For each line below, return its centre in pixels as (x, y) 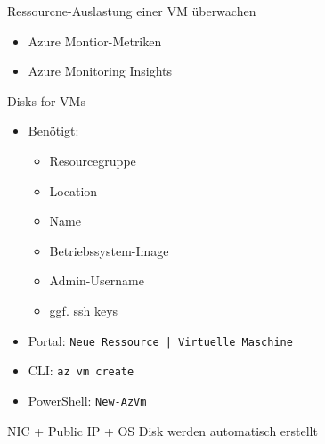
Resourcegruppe (93, 160)
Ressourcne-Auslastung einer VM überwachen (132, 11)
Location (73, 190)
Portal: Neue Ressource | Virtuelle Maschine (160, 340)
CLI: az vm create (81, 370)
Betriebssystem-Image (109, 250)
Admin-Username (97, 280)
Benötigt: (53, 131)
